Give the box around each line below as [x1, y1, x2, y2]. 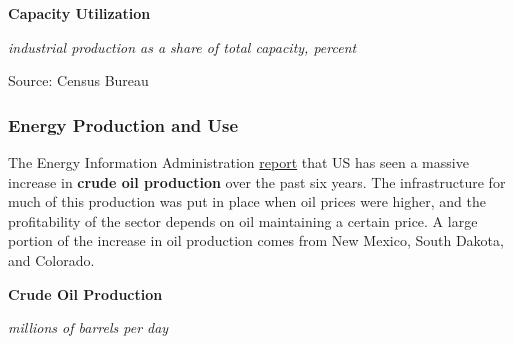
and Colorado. [8, 249, 95, 270]
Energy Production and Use [8, 112, 239, 137]
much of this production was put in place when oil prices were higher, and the [8, 191, 486, 212]
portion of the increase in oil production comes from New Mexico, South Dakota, [8, 230, 504, 251]
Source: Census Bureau [8, 70, 149, 91]
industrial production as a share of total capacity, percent [8, 36, 357, 57]
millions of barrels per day [8, 317, 169, 338]
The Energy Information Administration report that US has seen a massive [8, 152, 469, 172]
